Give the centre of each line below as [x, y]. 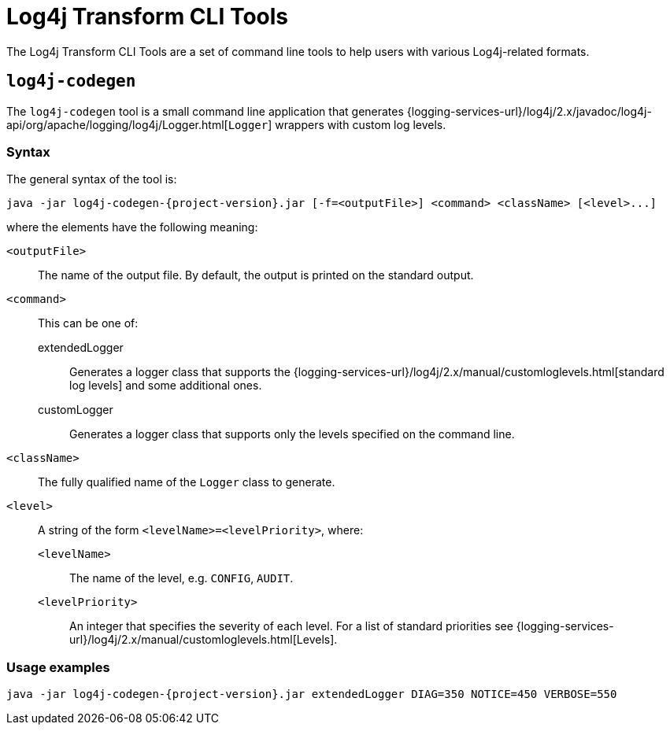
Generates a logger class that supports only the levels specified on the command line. [292, 434]
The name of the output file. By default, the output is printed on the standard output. [256, 275]
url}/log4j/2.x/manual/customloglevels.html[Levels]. [204, 640]
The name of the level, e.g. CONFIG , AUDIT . [181, 578]
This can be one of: [88, 323]
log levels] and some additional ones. [166, 386]
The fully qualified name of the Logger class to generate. [187, 482]
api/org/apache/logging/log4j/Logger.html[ [117, 124]
